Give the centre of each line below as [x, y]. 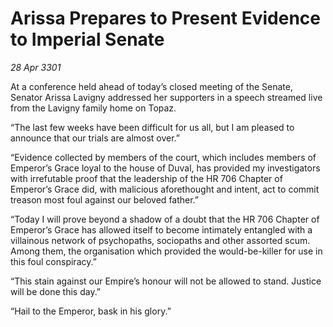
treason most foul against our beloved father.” [105, 199]
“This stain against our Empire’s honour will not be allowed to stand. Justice [166, 281]
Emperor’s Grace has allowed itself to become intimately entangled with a [161, 229]
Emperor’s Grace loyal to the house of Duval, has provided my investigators [165, 168]
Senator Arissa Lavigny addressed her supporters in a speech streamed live [166, 97]
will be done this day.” [56, 291]
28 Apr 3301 [36, 67]
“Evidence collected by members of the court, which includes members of [163, 157]
